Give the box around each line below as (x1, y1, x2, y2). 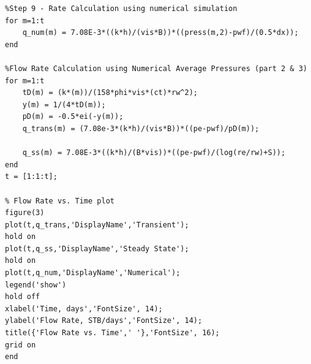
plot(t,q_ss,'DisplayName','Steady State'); (5, 244, 189, 253)
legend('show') (5, 280, 67, 289)
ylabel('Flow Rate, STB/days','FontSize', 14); (5, 316, 203, 325)
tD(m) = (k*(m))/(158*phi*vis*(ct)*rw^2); (22, 88, 198, 97)
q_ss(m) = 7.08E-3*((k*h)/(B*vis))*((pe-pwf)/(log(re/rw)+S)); (22, 148, 286, 157)
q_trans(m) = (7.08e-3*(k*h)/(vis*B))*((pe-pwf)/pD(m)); (22, 124, 260, 133)
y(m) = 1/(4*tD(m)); (22, 100, 106, 109)
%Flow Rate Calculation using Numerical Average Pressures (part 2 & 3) (5, 64, 307, 73)
